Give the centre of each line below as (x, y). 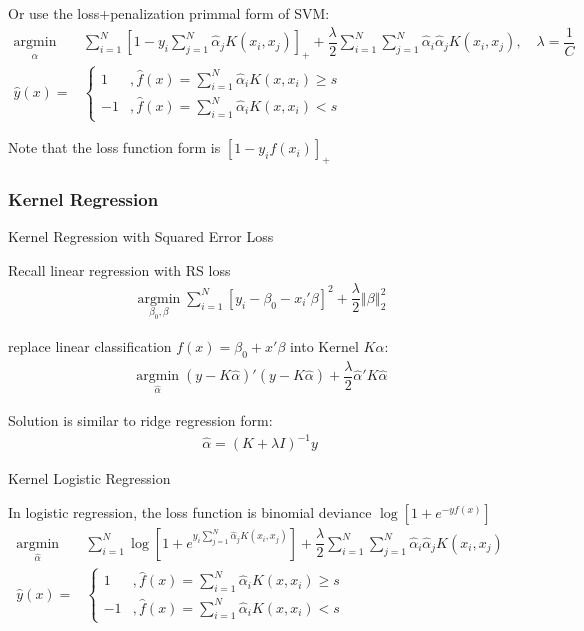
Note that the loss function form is (114, 147)
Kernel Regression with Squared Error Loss (141, 236)
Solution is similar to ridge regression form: (140, 420)
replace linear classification (90, 345)
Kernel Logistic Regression (89, 478)
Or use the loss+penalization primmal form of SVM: (169, 13)
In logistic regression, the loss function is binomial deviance (190, 511)
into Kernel (324, 345)
